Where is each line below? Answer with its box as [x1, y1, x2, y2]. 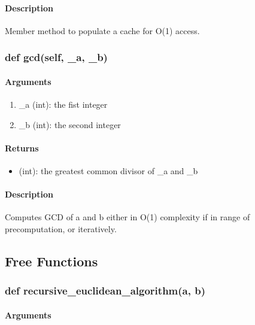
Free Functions [5, 251, 98, 270]
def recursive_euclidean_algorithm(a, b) [5, 283, 205, 298]
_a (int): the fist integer [19, 98, 108, 111]
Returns [5, 141, 39, 154]
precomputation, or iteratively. [5, 223, 117, 235]
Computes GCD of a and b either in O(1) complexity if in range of [5, 211, 250, 223]
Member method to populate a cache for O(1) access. [5, 24, 200, 37]
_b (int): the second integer [19, 118, 121, 130]
